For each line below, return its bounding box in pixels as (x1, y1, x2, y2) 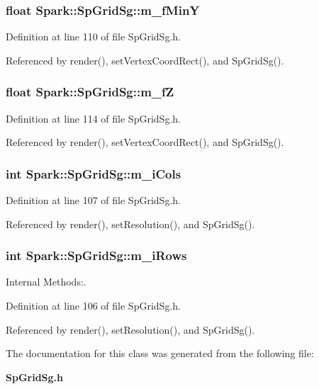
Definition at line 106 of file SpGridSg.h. (6, 298, 181, 313)
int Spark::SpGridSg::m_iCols (6, 164, 181, 182)
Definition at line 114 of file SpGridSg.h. (6, 111, 181, 125)
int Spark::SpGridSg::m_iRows (6, 247, 187, 264)
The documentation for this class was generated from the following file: (6, 346, 314, 361)
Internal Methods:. (6, 274, 86, 289)
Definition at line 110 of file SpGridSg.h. (6, 29, 181, 44)
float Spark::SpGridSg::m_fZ (6, 83, 174, 101)
